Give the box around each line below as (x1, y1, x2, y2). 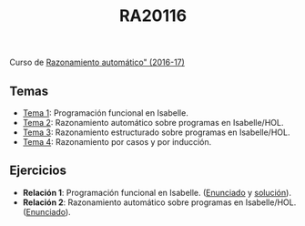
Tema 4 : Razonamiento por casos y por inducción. (22, 137, 212, 147)
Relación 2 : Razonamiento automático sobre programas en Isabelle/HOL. (22, 197, 297, 208)
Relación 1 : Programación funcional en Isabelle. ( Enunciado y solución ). (22, 187, 291, 198)
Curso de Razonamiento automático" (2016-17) (9, 56, 185, 68)
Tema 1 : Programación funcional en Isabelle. (22, 108, 188, 118)
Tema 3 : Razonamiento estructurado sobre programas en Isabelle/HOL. (22, 127, 290, 138)
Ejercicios (9, 163, 66, 179)
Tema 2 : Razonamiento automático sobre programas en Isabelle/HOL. (22, 118, 284, 128)
